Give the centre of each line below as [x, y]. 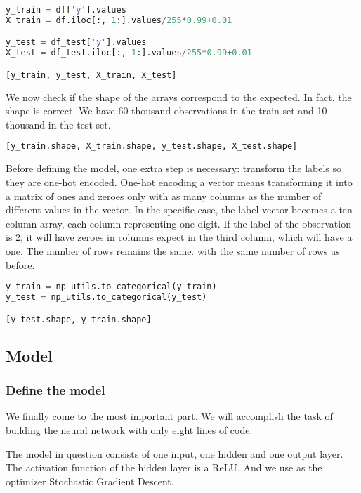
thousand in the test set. [58, 124]
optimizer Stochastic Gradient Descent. [90, 481]
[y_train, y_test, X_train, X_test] [91, 75]
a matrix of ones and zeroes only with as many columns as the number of [164, 196]
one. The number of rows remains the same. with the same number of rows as [173, 250]
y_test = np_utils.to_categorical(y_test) [106, 297]
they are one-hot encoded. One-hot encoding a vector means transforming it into [179, 182]
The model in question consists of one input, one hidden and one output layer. [175, 453]
